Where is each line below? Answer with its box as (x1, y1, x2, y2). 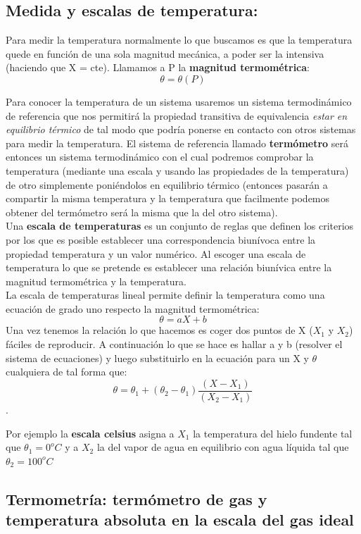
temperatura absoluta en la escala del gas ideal (6, 509, 354, 530)
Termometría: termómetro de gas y (6, 488, 267, 509)
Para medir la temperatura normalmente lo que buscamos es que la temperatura (6, 32, 353, 47)
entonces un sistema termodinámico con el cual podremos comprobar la (6, 149, 314, 164)
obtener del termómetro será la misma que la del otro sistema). (6, 204, 278, 219)
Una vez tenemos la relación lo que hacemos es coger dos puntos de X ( (6, 323, 313, 337)
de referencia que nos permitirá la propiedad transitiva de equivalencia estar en (6, 108, 348, 123)
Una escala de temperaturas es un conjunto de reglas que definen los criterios (6, 218, 354, 233)
